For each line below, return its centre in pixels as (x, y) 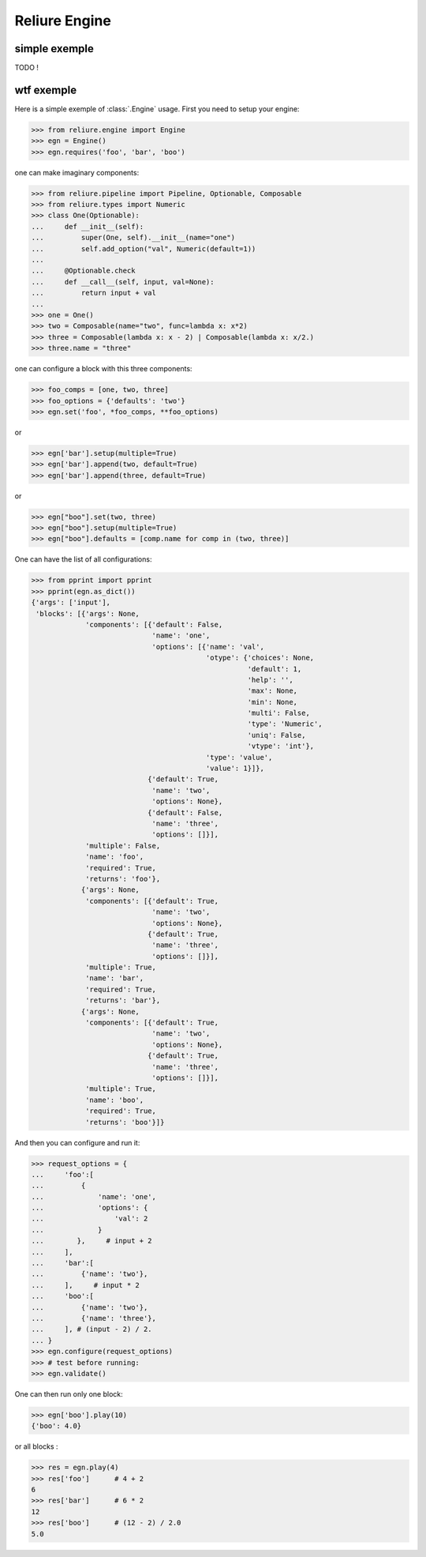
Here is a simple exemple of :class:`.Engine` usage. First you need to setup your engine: (157, 109)
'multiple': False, (123, 846)
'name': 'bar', (115, 978)
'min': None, (273, 702)
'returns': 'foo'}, (123, 878)
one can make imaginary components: (77, 172)
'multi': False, (279, 713)
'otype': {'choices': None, (260, 658)
